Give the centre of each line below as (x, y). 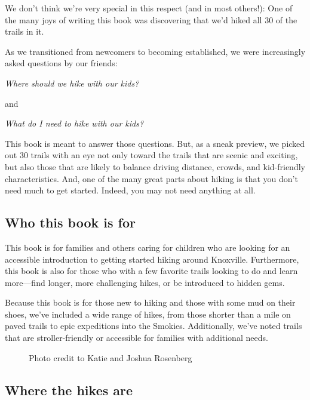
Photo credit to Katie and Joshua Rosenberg (111, 357)
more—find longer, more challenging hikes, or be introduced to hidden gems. (145, 282)
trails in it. (24, 31)
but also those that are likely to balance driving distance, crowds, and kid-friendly (155, 166)
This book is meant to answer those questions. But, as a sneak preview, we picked (155, 143)
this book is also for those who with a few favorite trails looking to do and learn (151, 271)
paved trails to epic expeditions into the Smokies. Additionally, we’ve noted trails (154, 326)
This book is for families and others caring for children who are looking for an (148, 247)
